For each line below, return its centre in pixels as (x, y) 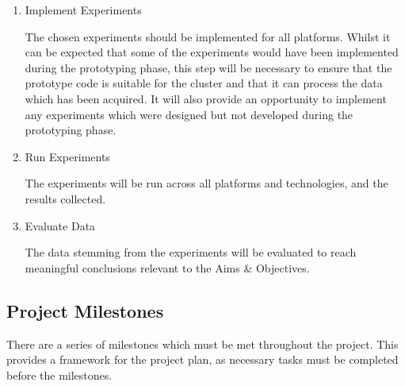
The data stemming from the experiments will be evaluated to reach (191, 252)
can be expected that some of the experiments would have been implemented (212, 52)
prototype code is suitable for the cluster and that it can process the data (204, 83)
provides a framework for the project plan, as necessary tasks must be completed (202, 359)
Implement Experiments (83, 10)
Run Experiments (67, 156)
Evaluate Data (60, 225)
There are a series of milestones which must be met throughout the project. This (202, 344)
